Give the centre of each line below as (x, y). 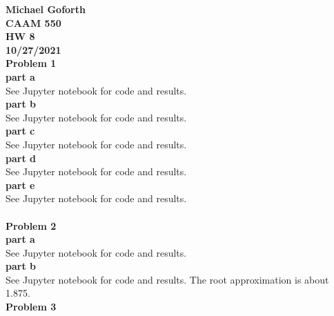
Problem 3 (31, 307)
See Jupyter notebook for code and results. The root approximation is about (167, 279)
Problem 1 (31, 63)
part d (21, 158)
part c (20, 131)
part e (20, 185)
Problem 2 (31, 225)
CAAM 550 (33, 22)
